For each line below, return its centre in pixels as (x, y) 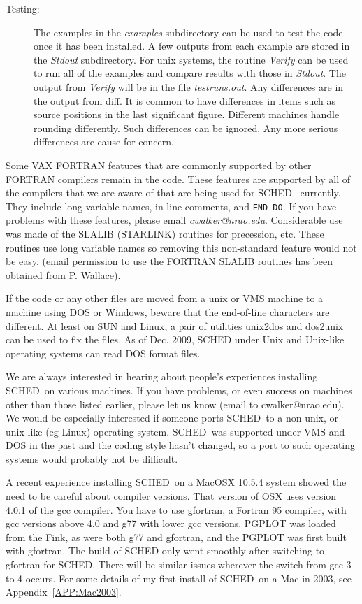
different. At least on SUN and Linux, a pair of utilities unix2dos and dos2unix (175, 325)
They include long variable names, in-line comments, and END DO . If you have (171, 206)
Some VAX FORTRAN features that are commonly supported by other (159, 165)
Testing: (23, 8)
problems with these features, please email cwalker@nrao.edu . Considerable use (174, 220)
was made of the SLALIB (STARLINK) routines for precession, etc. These (165, 233)
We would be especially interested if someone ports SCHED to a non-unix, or (172, 418)
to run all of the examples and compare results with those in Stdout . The (190, 73)
